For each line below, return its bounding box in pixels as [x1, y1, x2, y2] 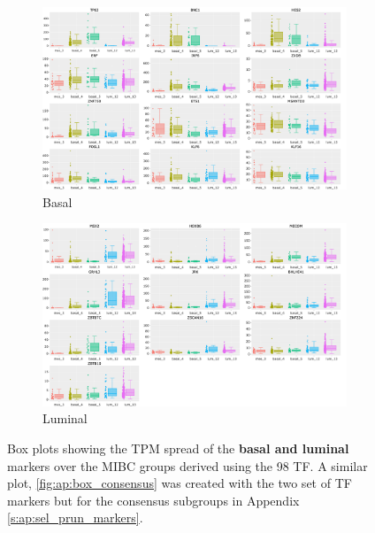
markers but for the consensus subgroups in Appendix [7, 491, 300, 509]
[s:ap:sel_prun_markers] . [7, 508, 143, 527]
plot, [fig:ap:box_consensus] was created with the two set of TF [7, 474, 352, 492]
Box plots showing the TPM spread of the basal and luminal [7, 438, 349, 457]
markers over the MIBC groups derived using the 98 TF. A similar [7, 456, 368, 475]
